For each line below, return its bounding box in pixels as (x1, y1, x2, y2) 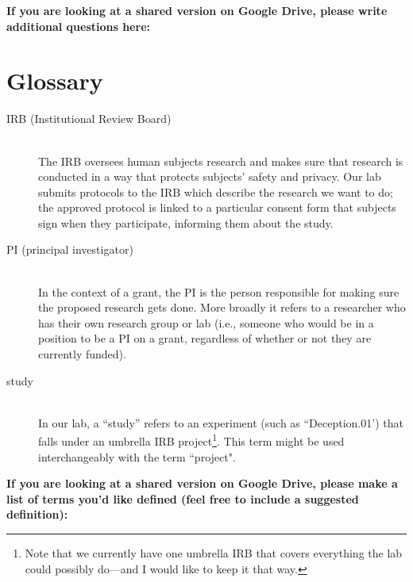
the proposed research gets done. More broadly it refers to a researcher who (38, 299, 406, 316)
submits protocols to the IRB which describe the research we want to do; (38, 183, 393, 200)
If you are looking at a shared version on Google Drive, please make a (6, 475, 398, 492)
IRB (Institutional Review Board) (6, 110, 172, 127)
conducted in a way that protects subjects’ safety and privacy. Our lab (38, 168, 381, 185)
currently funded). (38, 346, 126, 362)
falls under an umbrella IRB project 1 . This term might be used (38, 431, 345, 450)
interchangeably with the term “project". (38, 448, 236, 465)
